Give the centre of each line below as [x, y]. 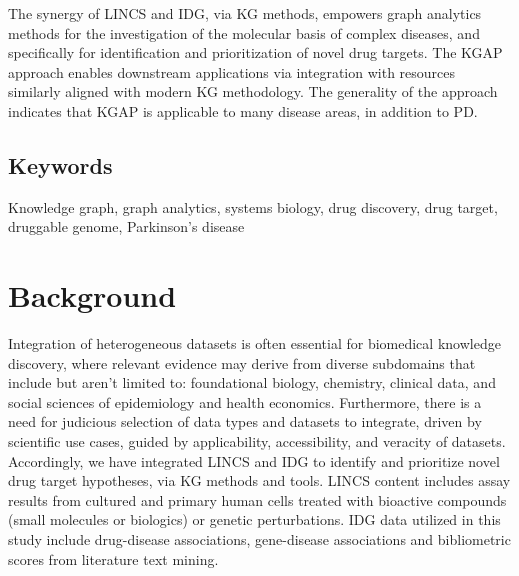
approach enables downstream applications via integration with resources [232, 71]
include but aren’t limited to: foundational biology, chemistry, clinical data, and [252, 382]
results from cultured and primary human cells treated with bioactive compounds [257, 499]
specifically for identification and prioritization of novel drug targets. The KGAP [255, 52]
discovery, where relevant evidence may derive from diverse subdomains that [242, 362]
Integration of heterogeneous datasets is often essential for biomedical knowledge [254, 343]
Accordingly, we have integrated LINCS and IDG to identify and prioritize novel [254, 460]
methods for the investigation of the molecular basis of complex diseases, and [244, 32]
